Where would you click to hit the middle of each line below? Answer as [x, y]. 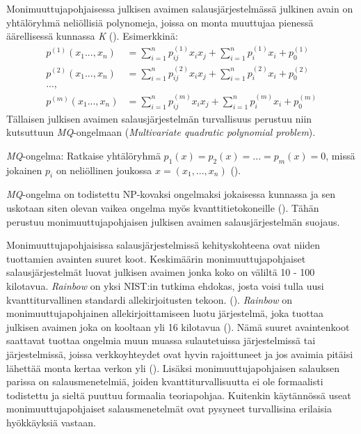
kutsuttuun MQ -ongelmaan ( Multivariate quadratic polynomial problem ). [161, 132]
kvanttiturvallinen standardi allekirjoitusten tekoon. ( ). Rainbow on [150, 299]
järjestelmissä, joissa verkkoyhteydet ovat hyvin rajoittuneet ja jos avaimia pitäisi [180, 354]
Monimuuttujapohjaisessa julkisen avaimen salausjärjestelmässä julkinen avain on [180, 8]
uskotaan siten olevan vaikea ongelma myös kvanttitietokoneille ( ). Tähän [163, 207]
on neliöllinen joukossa [104, 170]
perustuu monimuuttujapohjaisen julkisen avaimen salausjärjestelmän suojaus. [173, 221]
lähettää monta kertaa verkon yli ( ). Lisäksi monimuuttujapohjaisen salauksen [173, 367]
